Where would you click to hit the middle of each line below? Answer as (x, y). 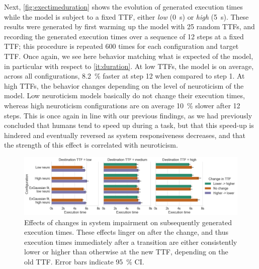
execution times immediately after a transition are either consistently (131, 242)
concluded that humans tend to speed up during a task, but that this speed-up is (129, 125)
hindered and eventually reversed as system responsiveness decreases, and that (125, 135)
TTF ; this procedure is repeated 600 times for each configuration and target (121, 46)
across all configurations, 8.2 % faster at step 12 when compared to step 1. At (124, 76)
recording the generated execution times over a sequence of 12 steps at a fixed (124, 36)
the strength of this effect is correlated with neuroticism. (91, 145)
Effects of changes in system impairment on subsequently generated (128, 222)
